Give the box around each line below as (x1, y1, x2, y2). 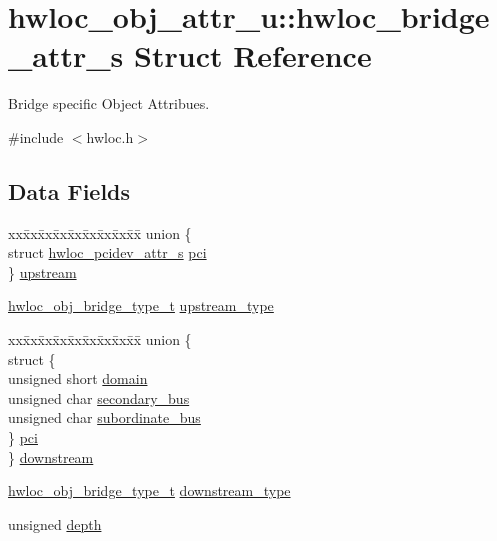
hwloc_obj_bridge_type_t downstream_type (8, 480, 291, 501)
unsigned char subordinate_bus (8, 407, 201, 428)
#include (8, 126, 64, 147)
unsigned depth (8, 513, 102, 534)
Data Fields (8, 175, 131, 206)
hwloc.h (86, 126, 134, 147)
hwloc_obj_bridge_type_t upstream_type (8, 295, 274, 316)
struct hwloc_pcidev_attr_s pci (8, 242, 207, 263)
